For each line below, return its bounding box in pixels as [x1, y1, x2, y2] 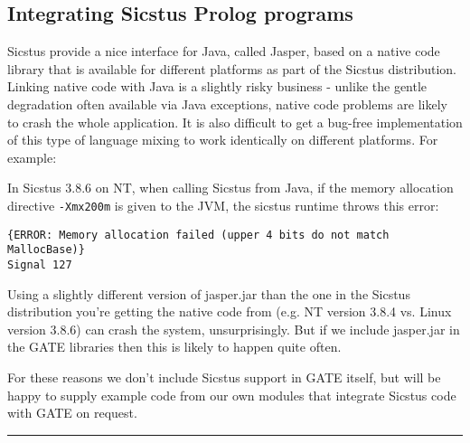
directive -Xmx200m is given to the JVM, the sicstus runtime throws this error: [7, 195, 439, 214]
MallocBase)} [7, 243, 85, 257]
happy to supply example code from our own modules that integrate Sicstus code [7, 385, 456, 404]
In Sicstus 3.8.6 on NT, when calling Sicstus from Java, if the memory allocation [7, 178, 454, 197]
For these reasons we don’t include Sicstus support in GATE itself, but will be [7, 367, 441, 386]
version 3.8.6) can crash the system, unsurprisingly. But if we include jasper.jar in [7, 319, 460, 338]
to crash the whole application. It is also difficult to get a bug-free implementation [7, 112, 463, 131]
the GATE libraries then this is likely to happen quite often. [7, 337, 342, 356]
